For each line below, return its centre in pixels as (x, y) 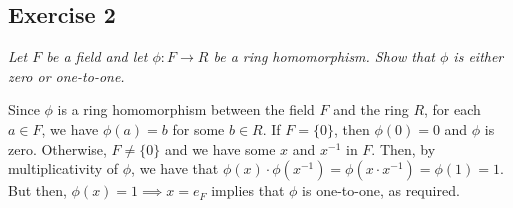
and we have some (220, 148)
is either (478, 56)
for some (198, 128)
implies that (248, 190)
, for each (452, 109)
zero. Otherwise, (57, 148)
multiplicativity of (63, 168)
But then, (37, 190)
